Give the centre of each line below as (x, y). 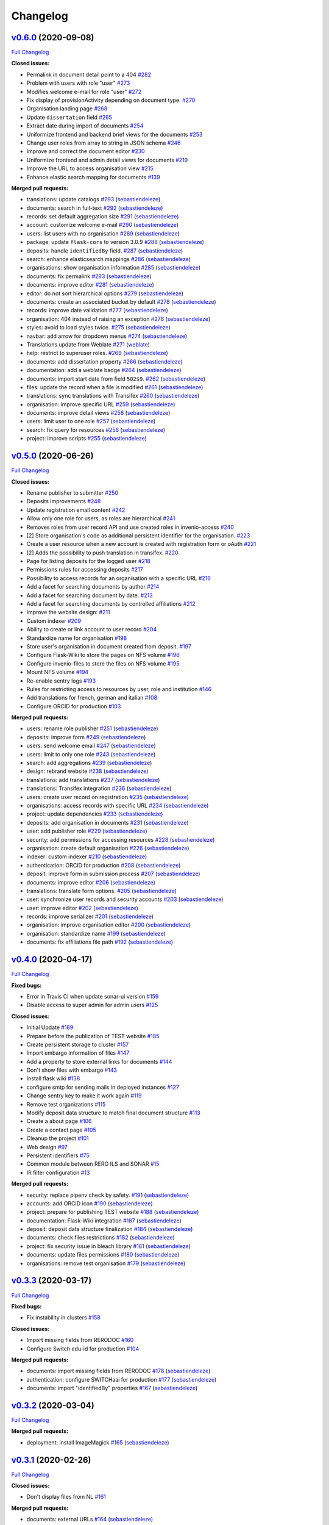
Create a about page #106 (59, 1121)
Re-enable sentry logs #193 (61, 681)
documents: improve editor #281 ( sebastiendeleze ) (90, 285)
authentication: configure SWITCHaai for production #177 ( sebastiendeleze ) (122, 1379)
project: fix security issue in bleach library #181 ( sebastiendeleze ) (109, 1246)
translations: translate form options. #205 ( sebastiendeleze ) (101, 891)
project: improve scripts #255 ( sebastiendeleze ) (87, 439)
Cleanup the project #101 (58, 1138)
